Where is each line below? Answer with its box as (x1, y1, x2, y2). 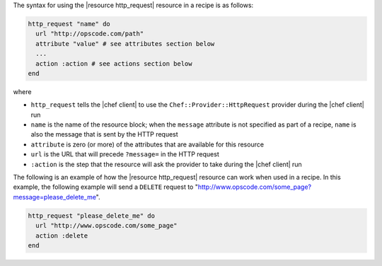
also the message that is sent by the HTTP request (30, 130, 178, 139)
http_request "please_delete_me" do (28, 212, 156, 219)
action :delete (35, 231, 88, 240)
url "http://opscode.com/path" (35, 30, 144, 38)
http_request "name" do (28, 20, 111, 28)
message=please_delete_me (13, 192, 97, 201)
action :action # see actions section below (35, 59, 192, 67)
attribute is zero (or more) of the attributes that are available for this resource (30, 140, 265, 149)
